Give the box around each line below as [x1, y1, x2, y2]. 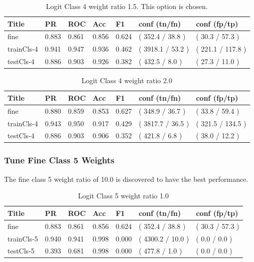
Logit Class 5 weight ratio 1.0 [78, 190, 169, 201]
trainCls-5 [8, 233, 38, 243]
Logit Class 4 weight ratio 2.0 [81, 75, 172, 86]
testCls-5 [8, 245, 35, 256]
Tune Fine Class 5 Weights [4, 154, 115, 166]
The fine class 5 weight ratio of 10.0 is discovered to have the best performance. [4, 173, 248, 184]
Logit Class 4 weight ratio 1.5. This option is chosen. [46, 1, 208, 11]
